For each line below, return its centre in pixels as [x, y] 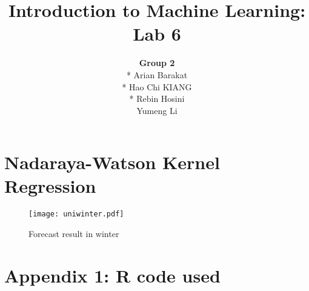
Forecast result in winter [74, 234]
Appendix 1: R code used [112, 275]
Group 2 [157, 63]
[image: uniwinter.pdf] [76, 214]
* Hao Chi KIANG [157, 86]
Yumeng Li [157, 110]
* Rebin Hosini [157, 99]
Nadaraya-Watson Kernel [112, 162]
